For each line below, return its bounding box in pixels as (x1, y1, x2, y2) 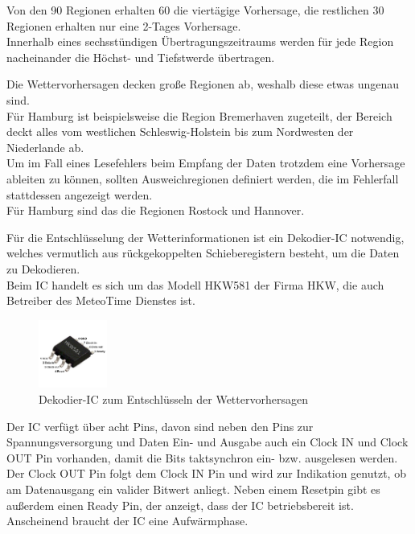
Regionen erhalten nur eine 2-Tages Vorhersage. (6, 17, 241, 34)
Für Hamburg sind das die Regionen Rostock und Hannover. (6, 202, 305, 219)
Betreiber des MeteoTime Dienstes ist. (6, 292, 195, 309)
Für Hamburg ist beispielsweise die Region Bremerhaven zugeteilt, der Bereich (6, 107, 392, 124)
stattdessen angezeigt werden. (6, 186, 153, 203)
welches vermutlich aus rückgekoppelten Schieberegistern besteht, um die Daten (6, 244, 400, 261)
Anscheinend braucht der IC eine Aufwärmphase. (6, 512, 249, 529)
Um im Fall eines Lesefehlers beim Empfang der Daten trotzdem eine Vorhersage (6, 154, 405, 171)
